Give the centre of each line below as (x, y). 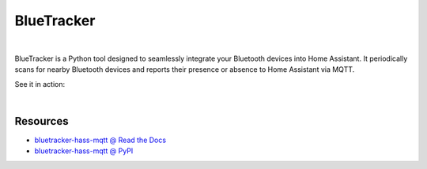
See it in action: (40, 84)
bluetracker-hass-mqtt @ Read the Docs (100, 140)
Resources (42, 121)
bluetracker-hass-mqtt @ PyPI (84, 151)
